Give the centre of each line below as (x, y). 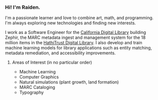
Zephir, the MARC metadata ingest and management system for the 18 (75, 37)
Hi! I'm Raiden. (23, 7)
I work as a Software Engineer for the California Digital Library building (76, 33)
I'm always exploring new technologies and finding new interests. (70, 23)
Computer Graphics (39, 77)
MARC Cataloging (37, 87)
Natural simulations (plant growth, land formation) (69, 82)
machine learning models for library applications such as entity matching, (79, 48)
